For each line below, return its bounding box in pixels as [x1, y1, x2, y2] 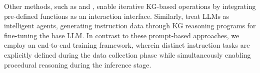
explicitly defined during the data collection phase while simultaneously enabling [4, 49, 251, 60]
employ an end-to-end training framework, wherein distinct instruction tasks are [4, 40, 250, 50]
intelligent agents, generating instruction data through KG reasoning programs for [4, 20, 256, 31]
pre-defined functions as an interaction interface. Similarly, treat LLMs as [4, 10, 229, 21]
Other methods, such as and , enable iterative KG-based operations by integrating [4, 1, 256, 11]
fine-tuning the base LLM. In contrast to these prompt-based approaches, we [4, 30, 239, 40]
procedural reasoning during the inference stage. [4, 59, 151, 70]
